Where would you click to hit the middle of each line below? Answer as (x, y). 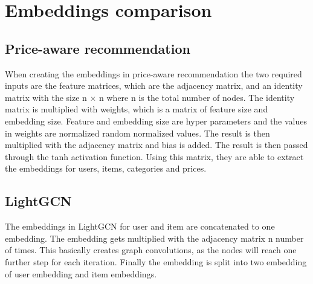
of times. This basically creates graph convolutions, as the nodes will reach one (151, 250)
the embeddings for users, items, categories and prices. (106, 168)
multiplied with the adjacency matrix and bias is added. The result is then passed (156, 145)
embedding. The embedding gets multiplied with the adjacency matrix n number (154, 238)
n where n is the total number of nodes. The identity (197, 97)
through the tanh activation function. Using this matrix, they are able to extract (154, 156)
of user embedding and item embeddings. (81, 273)
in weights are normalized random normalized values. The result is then (137, 133)
